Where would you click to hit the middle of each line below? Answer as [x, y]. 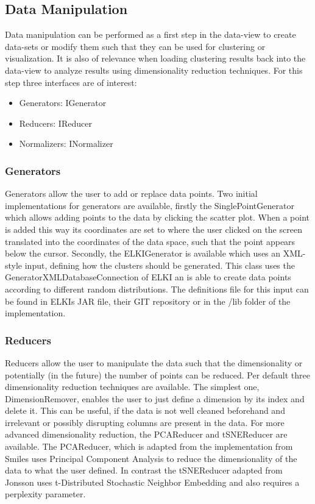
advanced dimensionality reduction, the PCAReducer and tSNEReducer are [146, 434]
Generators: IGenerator [63, 103]
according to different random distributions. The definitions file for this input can [157, 289]
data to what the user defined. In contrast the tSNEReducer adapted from [144, 470]
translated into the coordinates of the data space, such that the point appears [150, 241]
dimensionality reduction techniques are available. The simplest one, [132, 387]
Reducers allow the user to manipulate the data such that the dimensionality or [154, 362]
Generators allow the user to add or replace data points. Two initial [131, 193]
